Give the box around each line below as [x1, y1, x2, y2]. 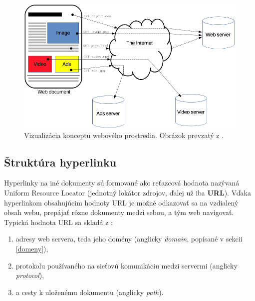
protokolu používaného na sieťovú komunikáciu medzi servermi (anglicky [15, 260, 238, 270]
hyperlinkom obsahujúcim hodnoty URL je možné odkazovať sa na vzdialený [4, 197, 239, 207]
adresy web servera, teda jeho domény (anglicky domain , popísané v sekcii [15, 233, 243, 244]
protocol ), [15, 270, 44, 280]
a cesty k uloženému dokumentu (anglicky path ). [15, 286, 164, 297]
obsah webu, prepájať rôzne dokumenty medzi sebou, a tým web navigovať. [4, 207, 234, 217]
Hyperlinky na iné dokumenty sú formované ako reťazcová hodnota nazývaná [4, 177, 240, 188]
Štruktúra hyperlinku [4, 154, 117, 169]
